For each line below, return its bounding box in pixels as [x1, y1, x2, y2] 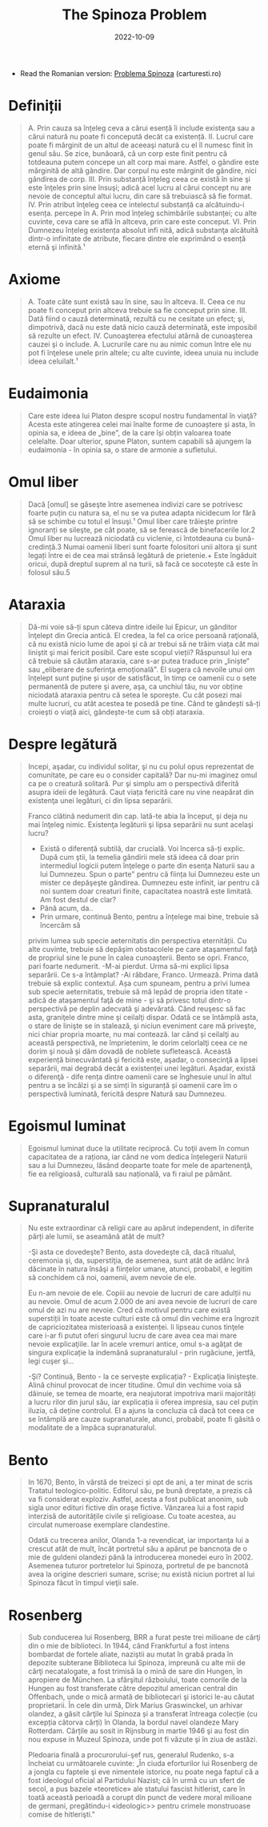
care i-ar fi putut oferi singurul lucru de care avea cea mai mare [27, 1331, 238, 1340]
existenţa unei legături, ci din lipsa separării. [27, 795, 174, 805]
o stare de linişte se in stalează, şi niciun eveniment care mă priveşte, [27, 1021, 257, 1030]
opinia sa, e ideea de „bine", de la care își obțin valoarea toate [27, 428, 232, 437]
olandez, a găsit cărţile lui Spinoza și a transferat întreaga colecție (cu [27, 1709, 258, 1719]
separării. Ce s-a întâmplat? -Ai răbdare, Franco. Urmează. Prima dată [27, 970, 258, 979]
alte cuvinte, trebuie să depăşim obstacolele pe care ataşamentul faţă [27, 944, 258, 954]
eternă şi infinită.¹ [27, 242, 86, 251]
